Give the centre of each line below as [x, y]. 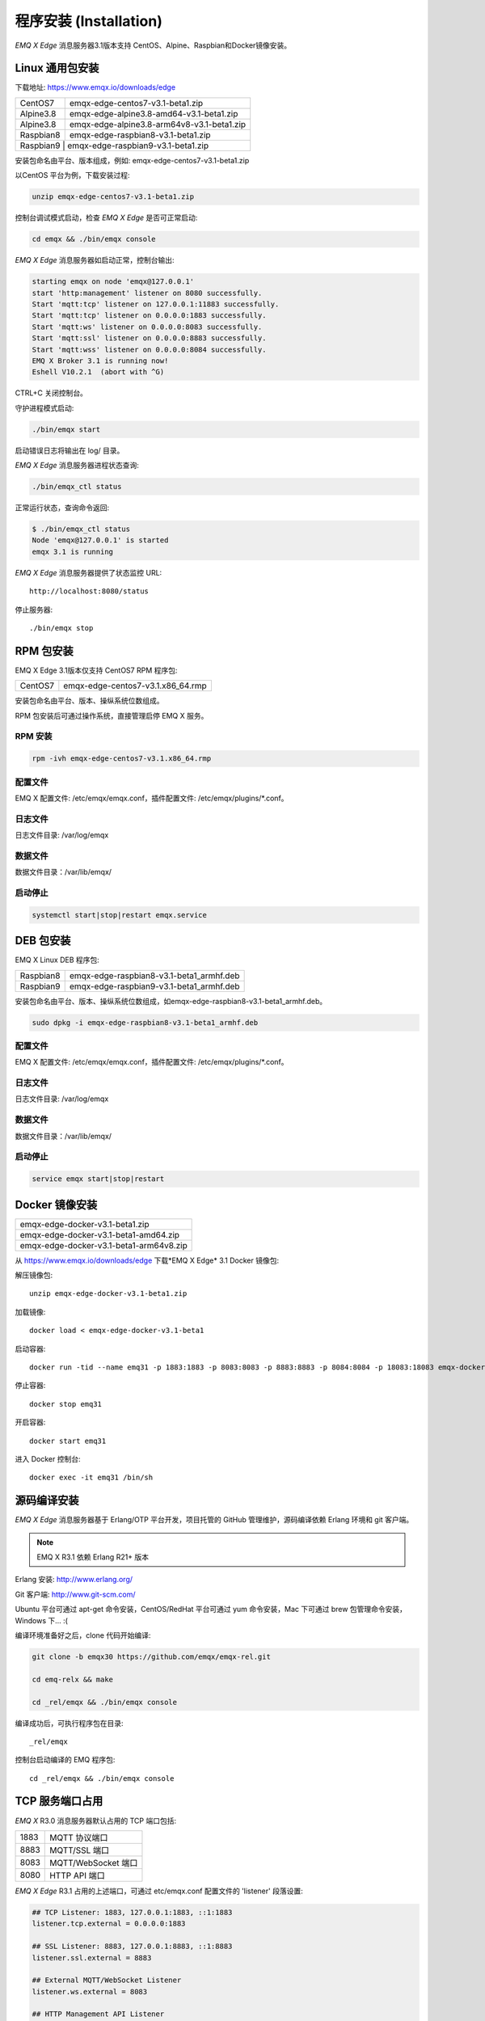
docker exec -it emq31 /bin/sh [91, 1478]
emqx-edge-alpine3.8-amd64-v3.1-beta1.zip [154, 113]
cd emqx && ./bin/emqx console [94, 239]
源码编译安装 [47, 1501]
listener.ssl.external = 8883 [92, 1958]
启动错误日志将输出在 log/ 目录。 [70, 450]
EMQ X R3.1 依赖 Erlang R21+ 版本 [93, 1557]
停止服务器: [34, 610]
